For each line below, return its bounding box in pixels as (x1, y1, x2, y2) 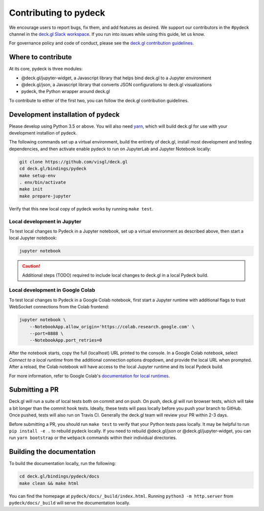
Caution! (22, 263, 41, 269)
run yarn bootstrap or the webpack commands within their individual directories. (9, 435, 177, 441)
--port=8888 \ (29, 330, 64, 336)
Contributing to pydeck (9, 7, 105, 18)
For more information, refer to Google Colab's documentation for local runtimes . (9, 372, 170, 379)
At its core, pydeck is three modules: (9, 66, 83, 72)
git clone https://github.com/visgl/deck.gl (19, 159, 128, 164)
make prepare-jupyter (19, 193, 71, 199)
